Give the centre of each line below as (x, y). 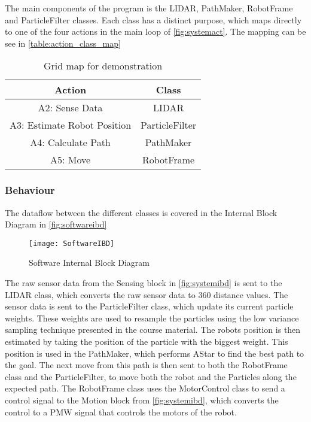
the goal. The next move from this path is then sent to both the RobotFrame (146, 365)
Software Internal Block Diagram (89, 262)
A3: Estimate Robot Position (71, 125)
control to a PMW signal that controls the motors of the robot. (121, 412)
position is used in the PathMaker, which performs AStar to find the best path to (155, 353)
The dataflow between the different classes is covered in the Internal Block (141, 212)
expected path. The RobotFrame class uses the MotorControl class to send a (145, 388)
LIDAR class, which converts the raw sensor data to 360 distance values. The (147, 294)
